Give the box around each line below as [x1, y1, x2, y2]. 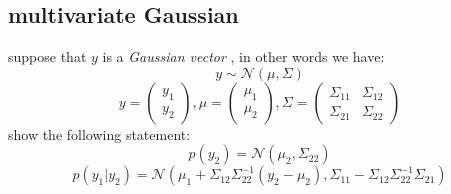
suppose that [8, 46, 87, 67]
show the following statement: [8, 123, 191, 144]
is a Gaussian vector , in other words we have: [102, 46, 385, 67]
